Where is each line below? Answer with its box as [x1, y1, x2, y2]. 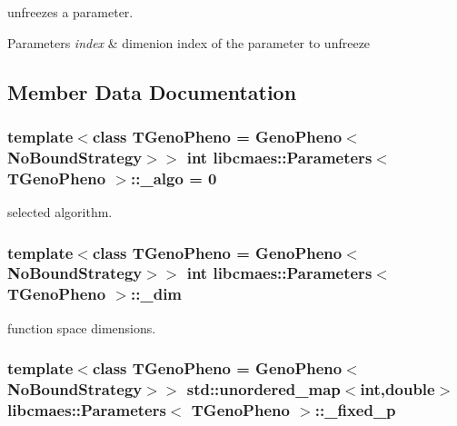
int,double [360, 378, 435, 401]
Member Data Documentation [7, 77, 297, 105]
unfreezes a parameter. [7, 3, 134, 21]
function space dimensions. [7, 318, 156, 337]
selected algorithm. [7, 203, 113, 222]
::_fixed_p [314, 399, 396, 421]
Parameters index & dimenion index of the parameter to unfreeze [7, 33, 371, 52]
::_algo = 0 [131, 166, 217, 189]
